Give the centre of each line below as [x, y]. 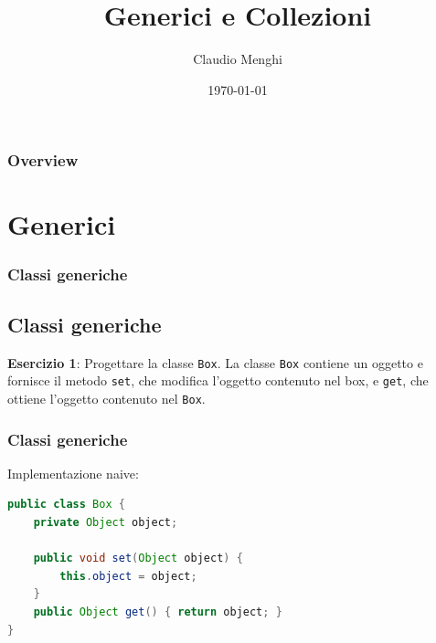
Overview [43, 160]
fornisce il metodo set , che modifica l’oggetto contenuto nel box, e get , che [218, 380]
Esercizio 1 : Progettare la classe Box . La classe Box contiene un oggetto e [215, 362]
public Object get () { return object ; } [158, 612]
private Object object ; [106, 523]
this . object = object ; [128, 576]
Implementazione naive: [73, 473]
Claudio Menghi [238, 59]
